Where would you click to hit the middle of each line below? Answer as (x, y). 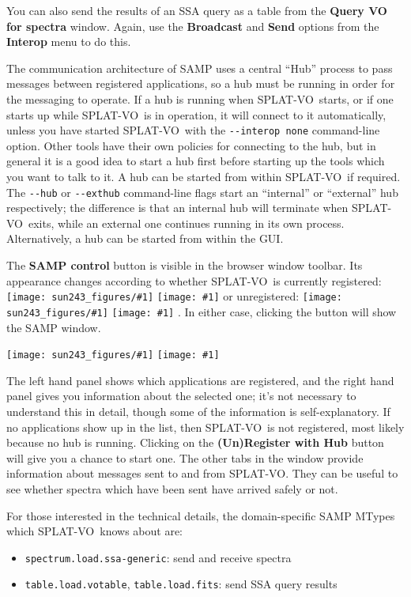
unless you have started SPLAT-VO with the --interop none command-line (193, 130)
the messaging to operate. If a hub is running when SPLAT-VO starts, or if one (200, 98)
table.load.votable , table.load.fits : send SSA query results (181, 584)
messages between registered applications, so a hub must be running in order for (201, 83)
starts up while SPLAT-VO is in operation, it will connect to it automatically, (196, 114)
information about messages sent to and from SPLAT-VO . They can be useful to (202, 473)
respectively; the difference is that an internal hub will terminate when (177, 208)
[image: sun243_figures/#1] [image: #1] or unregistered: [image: (174, 296)
